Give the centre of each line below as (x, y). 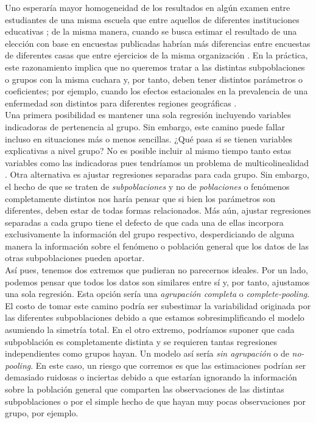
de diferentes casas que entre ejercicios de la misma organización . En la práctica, (156, 55)
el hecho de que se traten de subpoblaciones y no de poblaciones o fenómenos (147, 186)
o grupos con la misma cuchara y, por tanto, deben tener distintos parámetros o (154, 79)
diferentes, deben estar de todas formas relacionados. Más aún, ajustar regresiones (158, 210)
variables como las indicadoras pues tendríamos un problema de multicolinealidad (157, 162)
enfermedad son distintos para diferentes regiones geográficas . (121, 103)
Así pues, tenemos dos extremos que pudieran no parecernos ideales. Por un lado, (156, 270)
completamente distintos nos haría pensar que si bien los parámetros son (140, 198)
